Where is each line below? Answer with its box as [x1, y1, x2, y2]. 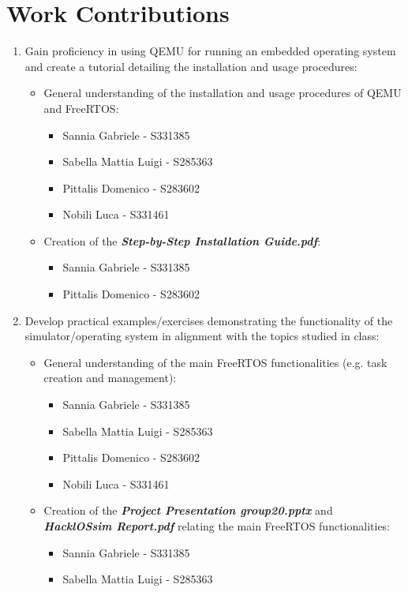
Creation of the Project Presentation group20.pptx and [43, 502, 333, 519]
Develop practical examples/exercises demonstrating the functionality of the [24, 312, 393, 328]
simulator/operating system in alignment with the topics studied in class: [24, 328, 380, 344]
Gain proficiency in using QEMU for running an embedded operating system [24, 43, 396, 59]
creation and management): [43, 369, 177, 386]
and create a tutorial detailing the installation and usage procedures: [24, 58, 357, 74]
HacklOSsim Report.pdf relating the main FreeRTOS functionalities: [43, 518, 391, 534]
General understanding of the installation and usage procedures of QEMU [43, 84, 402, 101]
